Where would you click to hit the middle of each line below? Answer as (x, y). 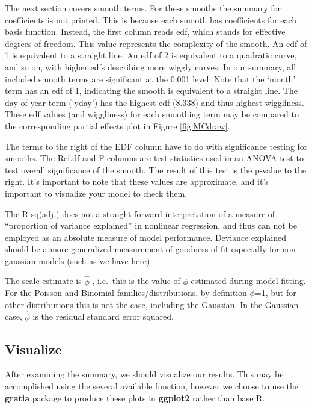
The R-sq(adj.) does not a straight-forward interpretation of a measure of (140, 213)
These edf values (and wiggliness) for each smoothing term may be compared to (152, 114)
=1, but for (275, 293)
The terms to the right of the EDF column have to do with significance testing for (156, 146)
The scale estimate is (43, 281)
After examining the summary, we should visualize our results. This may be (144, 374)
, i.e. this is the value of (136, 281)
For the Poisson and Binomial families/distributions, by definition (126, 293)
